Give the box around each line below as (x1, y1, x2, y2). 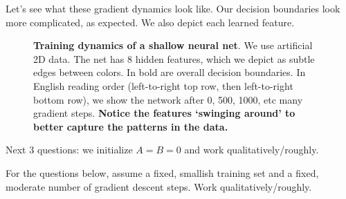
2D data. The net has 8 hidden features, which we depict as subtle (33, 51, 315, 66)
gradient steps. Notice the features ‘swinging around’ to (33, 106, 295, 120)
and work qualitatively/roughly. (184, 142, 319, 157)
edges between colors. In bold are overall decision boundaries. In (33, 65, 306, 79)
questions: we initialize (37, 142, 133, 157)
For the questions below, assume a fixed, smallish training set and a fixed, (6, 165, 319, 180)
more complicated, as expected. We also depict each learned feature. (6, 15, 295, 29)
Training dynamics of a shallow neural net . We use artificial (33, 38, 313, 53)
